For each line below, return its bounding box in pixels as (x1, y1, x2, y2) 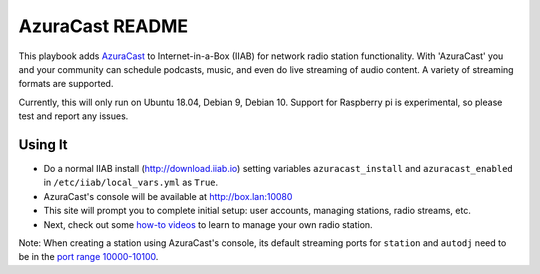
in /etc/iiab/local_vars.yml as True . (43, 176, 219, 189)
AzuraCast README (18, 15, 189, 37)
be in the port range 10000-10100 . (18, 251, 159, 263)
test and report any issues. (18, 110, 129, 122)
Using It (18, 136, 69, 153)
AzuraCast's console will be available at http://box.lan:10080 (43, 190, 293, 202)
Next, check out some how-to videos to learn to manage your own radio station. (43, 218, 374, 230)
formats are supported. (18, 78, 114, 90)
